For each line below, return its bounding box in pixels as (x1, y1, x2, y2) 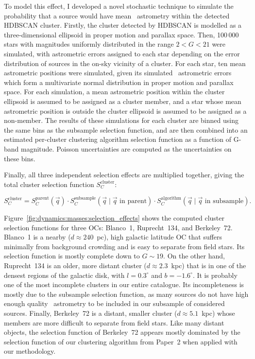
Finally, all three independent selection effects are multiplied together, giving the (4, 170, 244, 180)
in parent (119, 198, 147, 205)
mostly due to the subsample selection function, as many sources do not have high (4, 289, 249, 299)
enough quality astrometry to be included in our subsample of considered (4, 298, 225, 308)
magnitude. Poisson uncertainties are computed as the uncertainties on (21, 143, 232, 154)
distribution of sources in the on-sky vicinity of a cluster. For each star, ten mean (4, 58, 246, 68)
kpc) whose (202, 308, 235, 318)
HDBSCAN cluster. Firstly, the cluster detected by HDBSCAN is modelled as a (4, 20, 242, 30)
